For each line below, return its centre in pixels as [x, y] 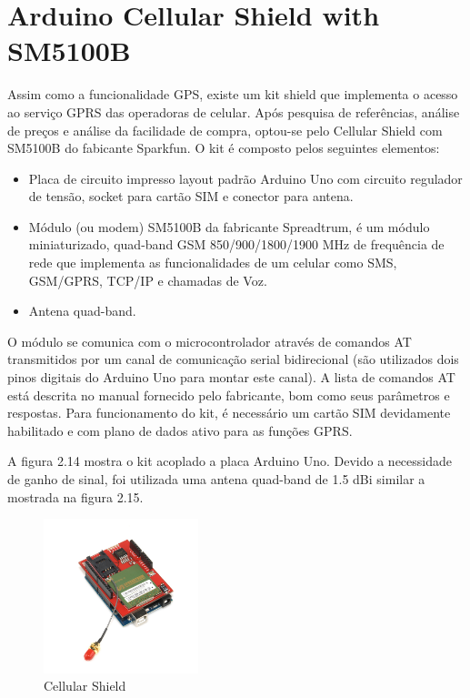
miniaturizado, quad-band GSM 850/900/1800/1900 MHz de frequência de [236, 244]
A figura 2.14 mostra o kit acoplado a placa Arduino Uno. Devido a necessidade [230, 461]
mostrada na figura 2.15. [75, 496]
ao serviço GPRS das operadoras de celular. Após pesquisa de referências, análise [234, 111]
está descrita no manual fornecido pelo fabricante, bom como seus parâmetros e [229, 395]
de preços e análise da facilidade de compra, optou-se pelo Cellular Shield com [225, 130]
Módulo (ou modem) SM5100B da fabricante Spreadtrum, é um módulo [229, 226]
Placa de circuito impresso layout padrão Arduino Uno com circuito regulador [245, 178]
